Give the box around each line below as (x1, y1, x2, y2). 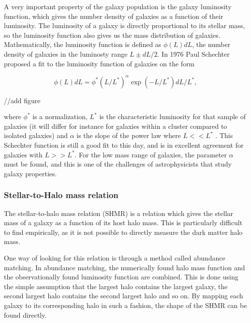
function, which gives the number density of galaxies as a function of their (4, 11, 223, 21)
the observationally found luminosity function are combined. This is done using (4, 272, 238, 282)
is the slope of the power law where (76, 130, 181, 140)
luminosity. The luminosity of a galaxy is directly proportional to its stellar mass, (4, 20, 245, 31)
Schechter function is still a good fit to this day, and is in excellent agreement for (4, 140, 244, 150)
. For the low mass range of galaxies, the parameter (74, 149, 227, 159)
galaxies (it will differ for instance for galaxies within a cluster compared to (4, 121, 227, 131)
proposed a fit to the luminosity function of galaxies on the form (4, 58, 195, 68)
